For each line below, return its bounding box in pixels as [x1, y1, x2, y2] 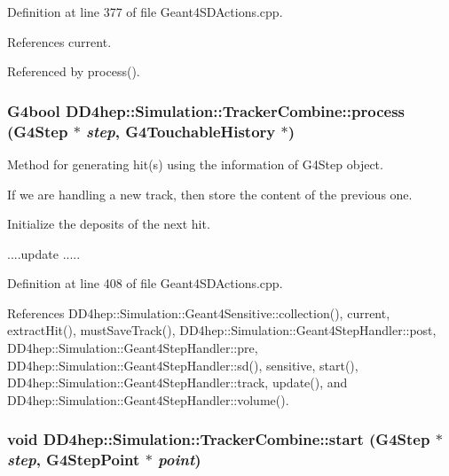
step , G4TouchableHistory [86, 120, 276, 142]
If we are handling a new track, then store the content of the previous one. [7, 184, 413, 203]
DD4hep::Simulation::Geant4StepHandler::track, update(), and [7, 373, 348, 392]
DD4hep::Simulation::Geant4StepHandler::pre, [7, 339, 258, 357]
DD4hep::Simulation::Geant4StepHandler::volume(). [7, 390, 289, 409]
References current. [7, 32, 112, 51]
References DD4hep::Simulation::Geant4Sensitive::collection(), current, [7, 303, 390, 322]
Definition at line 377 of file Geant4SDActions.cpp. [7, 3, 283, 20]
